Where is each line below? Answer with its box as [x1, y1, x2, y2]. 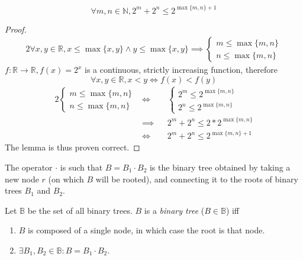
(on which [48, 172, 84, 185]
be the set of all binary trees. [27, 204, 133, 216]
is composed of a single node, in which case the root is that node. [28, 224, 265, 236]
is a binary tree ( [144, 204, 205, 216]
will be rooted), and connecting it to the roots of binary [95, 172, 298, 185]
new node [5, 172, 39, 185]
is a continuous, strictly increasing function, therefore [85, 63, 278, 76]
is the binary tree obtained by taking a [149, 161, 291, 173]
